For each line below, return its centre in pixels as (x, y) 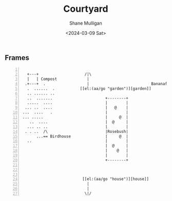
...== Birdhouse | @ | (82, 136)
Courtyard (86, 9)
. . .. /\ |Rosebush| (77, 131)
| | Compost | (58, 79)
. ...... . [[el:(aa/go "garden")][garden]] (89, 88)
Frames (17, 58)
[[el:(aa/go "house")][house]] (116, 179)
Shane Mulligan (86, 23)
